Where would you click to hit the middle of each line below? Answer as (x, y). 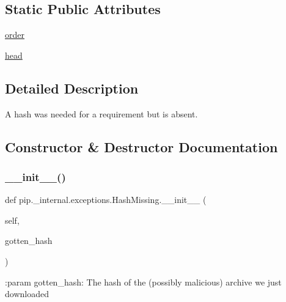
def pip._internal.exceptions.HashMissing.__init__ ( (106, 200)
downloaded (27, 294)
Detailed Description (72, 88)
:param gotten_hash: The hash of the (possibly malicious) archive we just (143, 282)
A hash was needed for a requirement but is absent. (101, 113)
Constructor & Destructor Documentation (141, 146)
